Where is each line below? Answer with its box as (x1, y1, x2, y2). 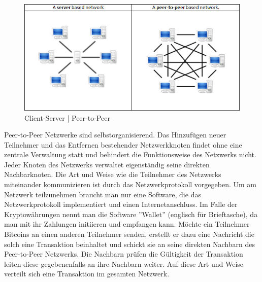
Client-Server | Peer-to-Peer (24, 112, 110, 123)
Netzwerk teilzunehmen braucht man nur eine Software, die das (4, 189, 201, 199)
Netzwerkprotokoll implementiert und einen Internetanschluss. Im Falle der (4, 199, 238, 209)
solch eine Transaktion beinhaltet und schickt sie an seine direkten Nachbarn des (4, 238, 255, 249)
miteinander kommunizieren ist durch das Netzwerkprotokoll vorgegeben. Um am (4, 179, 256, 190)
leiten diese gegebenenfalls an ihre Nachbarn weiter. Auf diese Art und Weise (4, 258, 244, 269)
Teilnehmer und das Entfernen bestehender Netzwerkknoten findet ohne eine (4, 139, 242, 150)
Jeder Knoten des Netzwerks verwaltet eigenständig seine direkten (4, 159, 210, 169)
